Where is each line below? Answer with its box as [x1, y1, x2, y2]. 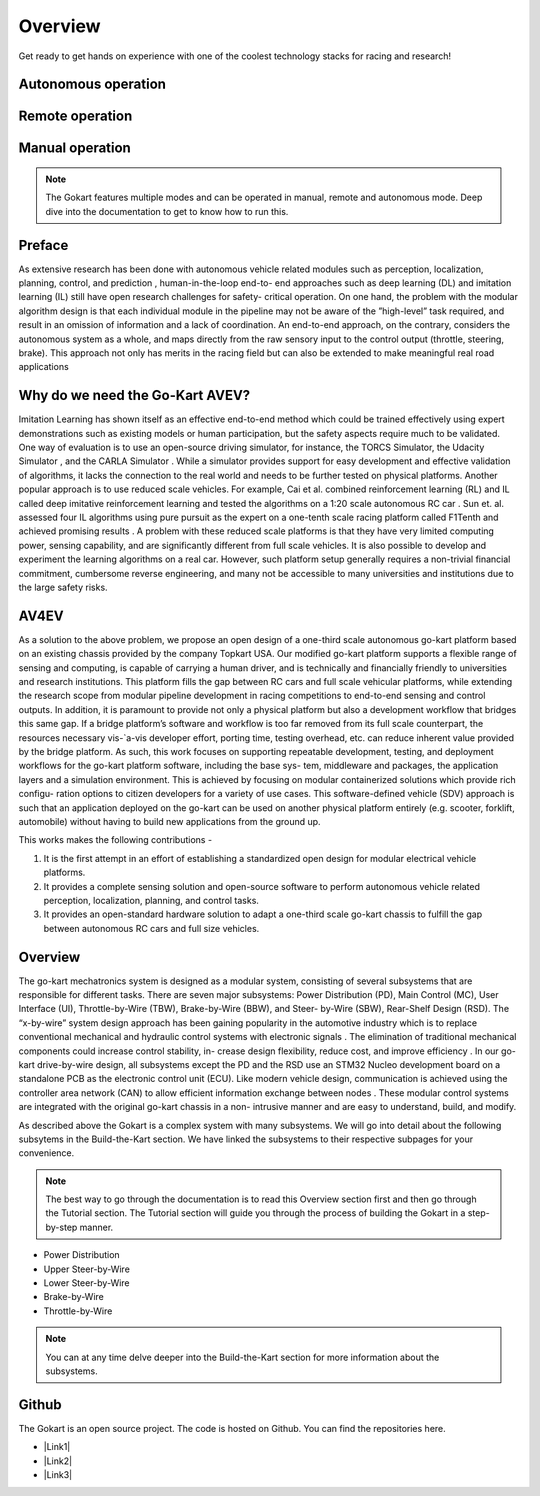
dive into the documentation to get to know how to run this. [45, 205, 289, 217]
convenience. [18, 1147, 75, 1159]
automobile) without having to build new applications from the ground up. [18, 815, 321, 827]
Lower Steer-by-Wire [43, 1277, 130, 1289]
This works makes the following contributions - [18, 834, 213, 846]
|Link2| [43, 1455, 73, 1467]
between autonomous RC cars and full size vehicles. [43, 922, 260, 934]
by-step [45, 1221, 78, 1233]
